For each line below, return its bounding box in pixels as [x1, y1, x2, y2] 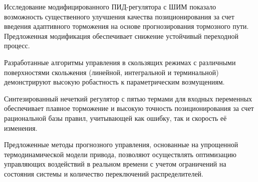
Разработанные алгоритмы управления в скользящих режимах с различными [4, 57, 236, 67]
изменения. [4, 122, 37, 133]
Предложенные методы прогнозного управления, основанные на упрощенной [4, 139, 239, 150]
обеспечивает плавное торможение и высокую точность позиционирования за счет [4, 103, 254, 113]
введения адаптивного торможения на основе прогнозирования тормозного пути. [4, 21, 249, 31]
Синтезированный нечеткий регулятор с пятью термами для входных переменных [4, 93, 253, 103]
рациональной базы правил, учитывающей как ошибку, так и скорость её [4, 112, 227, 123]
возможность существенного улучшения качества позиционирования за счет [4, 11, 235, 21]
